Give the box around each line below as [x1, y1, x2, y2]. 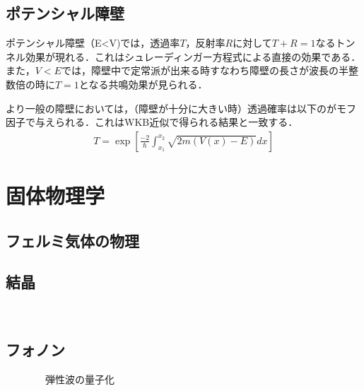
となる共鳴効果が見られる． [78, 76, 208, 91]
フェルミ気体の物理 [6, 229, 139, 251]
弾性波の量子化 [45, 371, 115, 386]
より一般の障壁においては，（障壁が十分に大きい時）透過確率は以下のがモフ [6, 100, 357, 115]
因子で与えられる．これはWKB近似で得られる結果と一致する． [6, 115, 298, 129]
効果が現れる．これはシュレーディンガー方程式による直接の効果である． [25, 49, 361, 64]
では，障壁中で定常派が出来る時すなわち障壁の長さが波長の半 [61, 63, 348, 78]
